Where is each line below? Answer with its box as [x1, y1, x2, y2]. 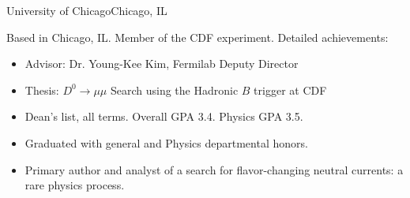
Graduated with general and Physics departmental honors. [24, 134, 308, 151]
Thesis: [24, 81, 59, 98]
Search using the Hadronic [110, 81, 239, 98]
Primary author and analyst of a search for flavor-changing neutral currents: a [24, 161, 404, 177]
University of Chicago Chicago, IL [6, 2, 167, 18]
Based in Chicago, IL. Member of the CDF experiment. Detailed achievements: [6, 28, 389, 45]
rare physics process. [24, 177, 125, 193]
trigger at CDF [254, 81, 327, 98]
